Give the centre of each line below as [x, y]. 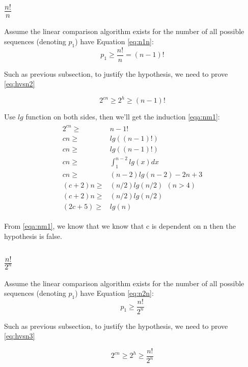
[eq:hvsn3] [20, 336]
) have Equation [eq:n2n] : [114, 293]
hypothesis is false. [33, 236]
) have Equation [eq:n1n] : [114, 41]
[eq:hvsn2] [20, 84]
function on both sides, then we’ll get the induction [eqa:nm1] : [123, 117]
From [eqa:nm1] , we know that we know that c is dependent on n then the [120, 226]
